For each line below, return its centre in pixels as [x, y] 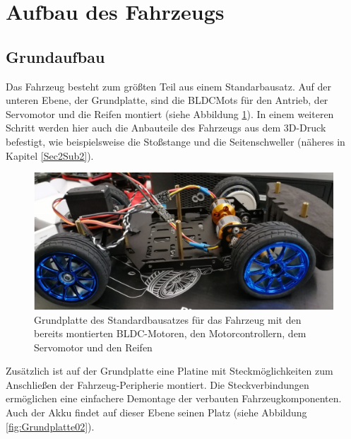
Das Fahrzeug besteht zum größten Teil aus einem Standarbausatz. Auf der [168, 86]
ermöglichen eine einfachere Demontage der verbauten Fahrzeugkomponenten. [174, 398]
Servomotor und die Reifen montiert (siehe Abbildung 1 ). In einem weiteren [170, 113]
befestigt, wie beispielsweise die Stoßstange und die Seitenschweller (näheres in [175, 141]
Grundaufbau [55, 56]
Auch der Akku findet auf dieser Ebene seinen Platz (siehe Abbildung [156, 412]
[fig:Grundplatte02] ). [50, 426]
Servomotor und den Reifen [93, 347]
